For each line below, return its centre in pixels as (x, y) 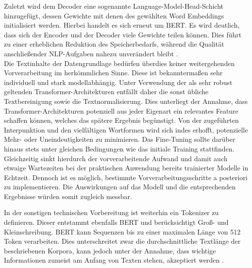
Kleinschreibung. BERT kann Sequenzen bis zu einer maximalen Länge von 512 (122, 231)
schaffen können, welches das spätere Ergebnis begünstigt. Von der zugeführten (121, 120)
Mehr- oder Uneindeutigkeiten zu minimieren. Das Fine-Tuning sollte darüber (120, 139)
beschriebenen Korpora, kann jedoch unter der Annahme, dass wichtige (110, 250)
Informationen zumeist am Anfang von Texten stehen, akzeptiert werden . (114, 260)
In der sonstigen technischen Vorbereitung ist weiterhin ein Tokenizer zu (111, 212)
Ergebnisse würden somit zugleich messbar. (68, 196)
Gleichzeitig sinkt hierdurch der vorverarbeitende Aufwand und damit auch (116, 158)
